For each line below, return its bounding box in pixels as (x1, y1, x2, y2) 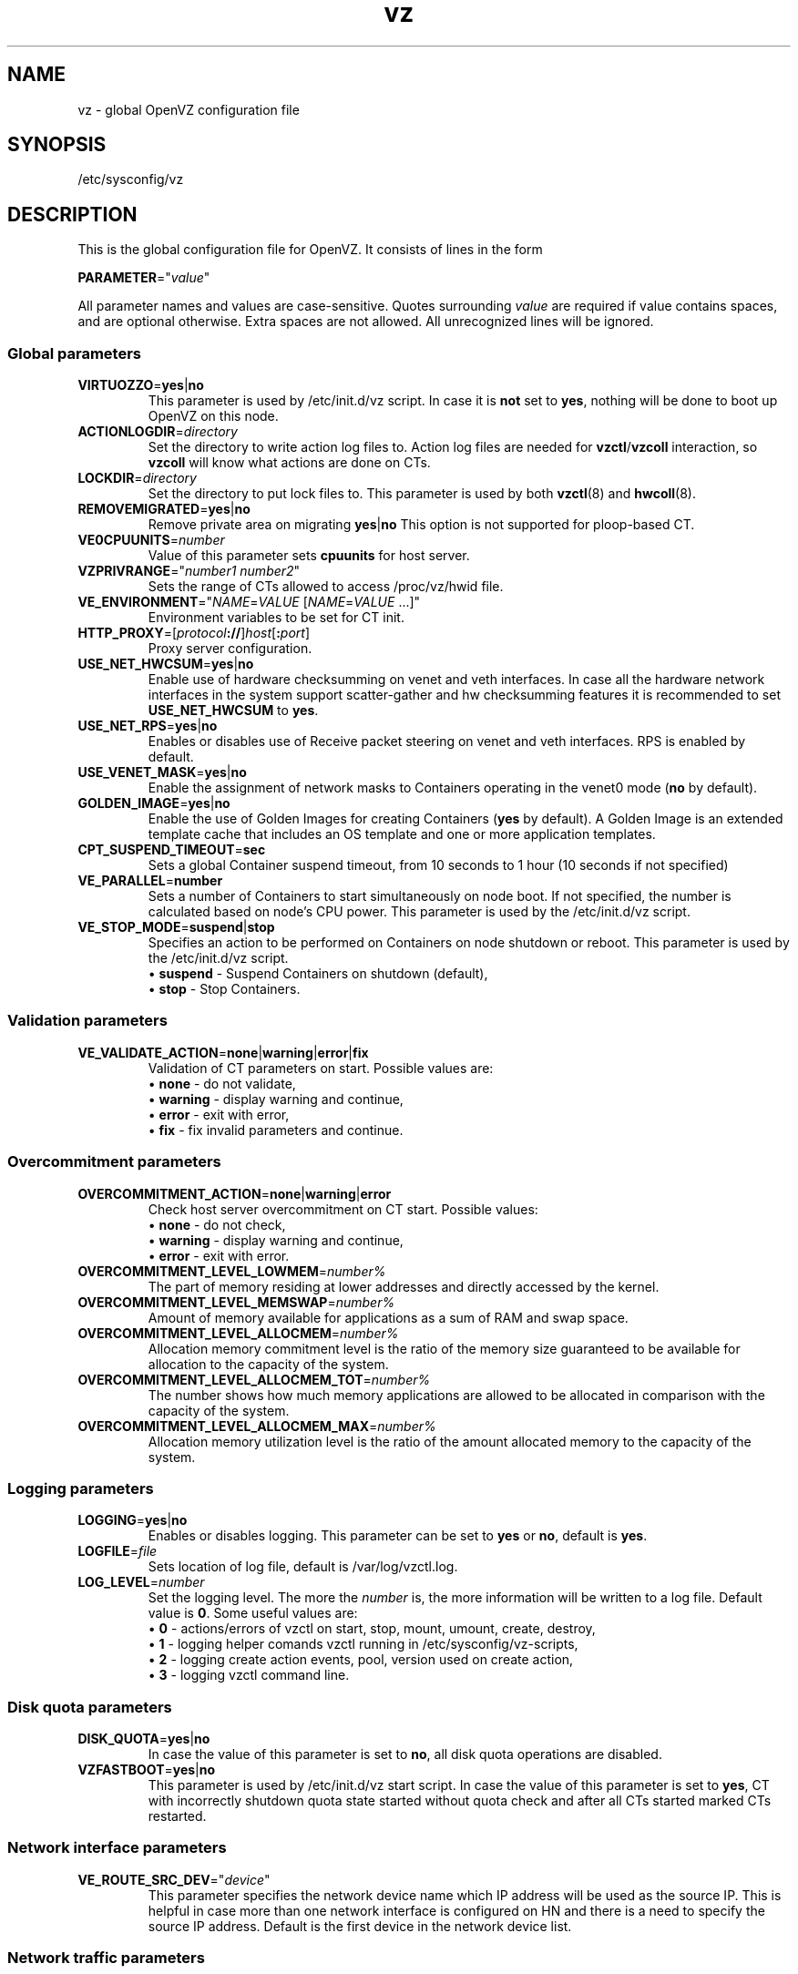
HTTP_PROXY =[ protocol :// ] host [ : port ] (77, 625, 310, 641)
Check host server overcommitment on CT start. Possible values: (148, 1201, 538, 1217)
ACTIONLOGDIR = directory (77, 424, 238, 440)
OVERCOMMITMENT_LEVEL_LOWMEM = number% (77, 1263, 386, 1279)
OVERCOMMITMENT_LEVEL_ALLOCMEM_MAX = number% (77, 1417, 436, 1434)
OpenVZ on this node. (148, 408, 279, 424)
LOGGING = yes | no (77, 1512, 188, 1529)
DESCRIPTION (7, 202, 138, 226)
